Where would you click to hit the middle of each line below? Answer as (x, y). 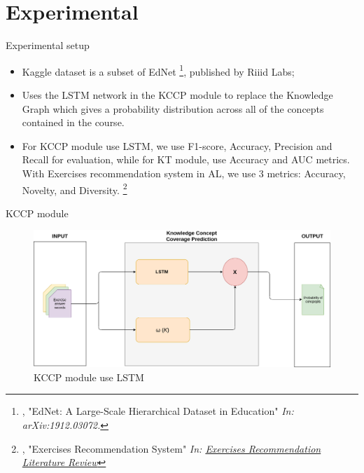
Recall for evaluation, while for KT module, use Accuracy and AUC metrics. (186, 159)
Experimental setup (48, 45)
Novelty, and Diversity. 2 (75, 188)
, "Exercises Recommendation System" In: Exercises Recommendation (171, 448)
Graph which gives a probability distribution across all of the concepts (173, 108)
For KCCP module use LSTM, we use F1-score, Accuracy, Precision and (177, 145)
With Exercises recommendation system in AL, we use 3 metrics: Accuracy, (184, 173)
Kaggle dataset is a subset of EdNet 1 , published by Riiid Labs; (158, 70)
